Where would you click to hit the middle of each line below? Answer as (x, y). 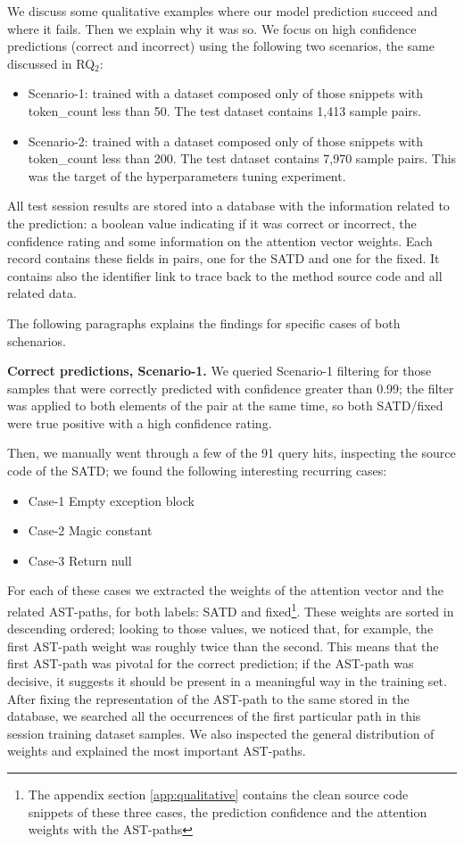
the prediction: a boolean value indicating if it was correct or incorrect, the (212, 223)
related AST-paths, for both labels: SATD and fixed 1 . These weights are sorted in (231, 610)
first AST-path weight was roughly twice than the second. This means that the (223, 645)
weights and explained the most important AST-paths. (157, 751)
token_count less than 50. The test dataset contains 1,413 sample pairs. (225, 110)
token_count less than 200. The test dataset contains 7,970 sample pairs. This (242, 158)
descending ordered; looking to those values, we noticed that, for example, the (220, 629)
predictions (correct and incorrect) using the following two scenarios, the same (221, 46)
